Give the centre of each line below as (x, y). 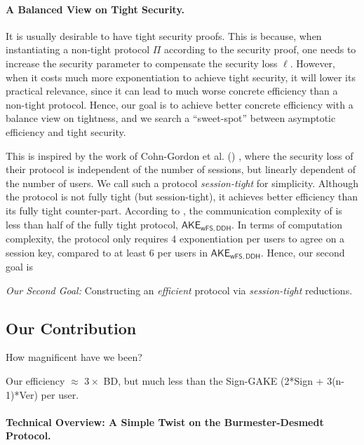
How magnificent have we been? (74, 357)
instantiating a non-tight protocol (78, 49)
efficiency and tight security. (66, 131)
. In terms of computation (287, 224)
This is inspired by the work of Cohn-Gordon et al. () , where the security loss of (180, 155)
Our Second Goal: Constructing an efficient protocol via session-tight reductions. (179, 290)
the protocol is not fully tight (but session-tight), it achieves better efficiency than (182, 197)
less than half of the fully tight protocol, (92, 224)
